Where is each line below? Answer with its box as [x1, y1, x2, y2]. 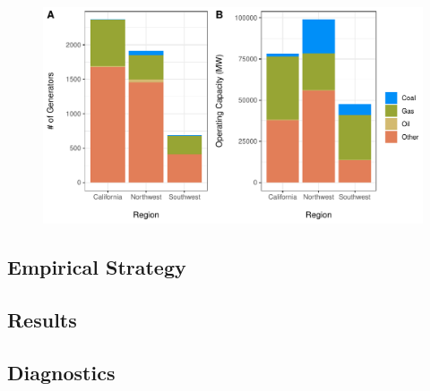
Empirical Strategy [7, 253, 186, 281]
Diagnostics [7, 358, 116, 386]
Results [7, 305, 77, 333]
